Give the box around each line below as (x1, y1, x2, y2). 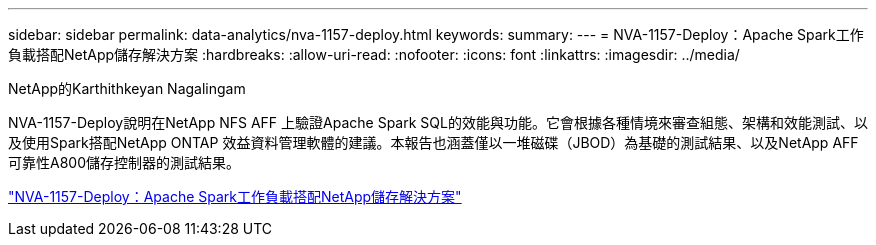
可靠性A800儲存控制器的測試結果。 (8, 154, 240, 171)
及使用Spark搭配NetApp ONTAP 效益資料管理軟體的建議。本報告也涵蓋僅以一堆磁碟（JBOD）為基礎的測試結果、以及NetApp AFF (8, 134, 859, 151)
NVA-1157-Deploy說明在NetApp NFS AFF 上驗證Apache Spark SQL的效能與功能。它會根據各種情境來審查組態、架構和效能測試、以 (8, 114, 868, 131)
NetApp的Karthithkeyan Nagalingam (8, 80, 246, 97)
